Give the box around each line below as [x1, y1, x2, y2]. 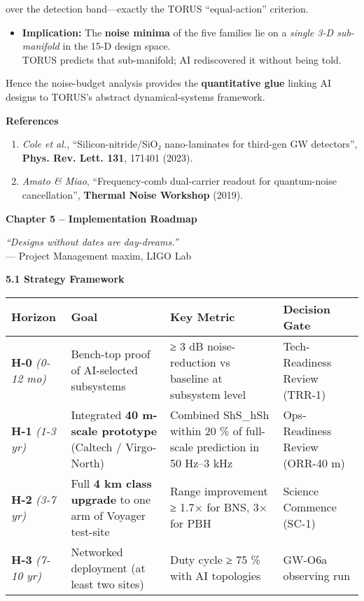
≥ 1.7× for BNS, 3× [169, 499, 268, 516]
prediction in [197, 438, 260, 455]
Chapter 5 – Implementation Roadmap [6, 211, 197, 225]
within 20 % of [169, 422, 242, 439]
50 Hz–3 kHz [169, 454, 233, 471]
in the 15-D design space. [62, 38, 171, 53]
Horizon [11, 309, 56, 325]
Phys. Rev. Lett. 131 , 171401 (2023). [22, 150, 193, 164]
